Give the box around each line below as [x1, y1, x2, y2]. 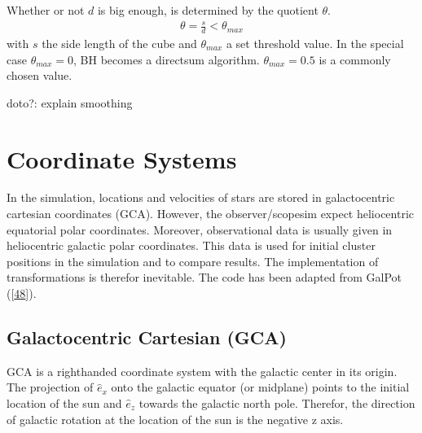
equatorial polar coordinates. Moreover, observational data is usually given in [7, 221, 393, 238]
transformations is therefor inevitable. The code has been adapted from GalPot [7, 269, 402, 286]
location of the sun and [7, 395, 122, 412]
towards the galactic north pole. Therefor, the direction [138, 395, 415, 412]
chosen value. [7, 67, 73, 84]
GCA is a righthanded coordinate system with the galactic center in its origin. [7, 362, 398, 379]
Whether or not [7, 2, 85, 18]
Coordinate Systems [7, 142, 237, 175]
